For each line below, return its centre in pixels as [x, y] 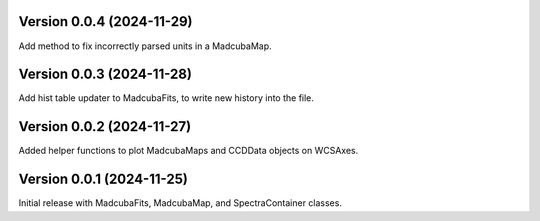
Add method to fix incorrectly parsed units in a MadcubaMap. [145, 46]
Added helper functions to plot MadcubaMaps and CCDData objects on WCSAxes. [188, 151]
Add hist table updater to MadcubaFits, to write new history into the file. [166, 98]
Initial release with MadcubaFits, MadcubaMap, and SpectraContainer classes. [180, 203]
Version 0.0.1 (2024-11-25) [103, 179]
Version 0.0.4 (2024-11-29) [106, 21]
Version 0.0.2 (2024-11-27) [105, 126]
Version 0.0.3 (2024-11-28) [105, 74]
